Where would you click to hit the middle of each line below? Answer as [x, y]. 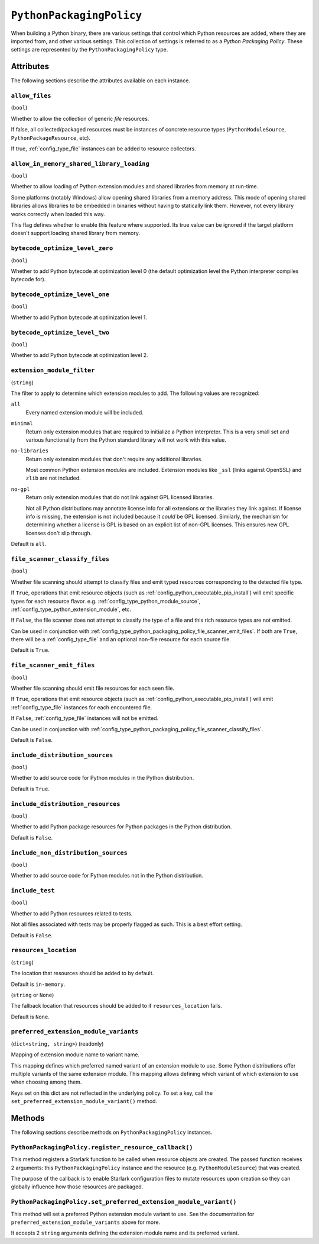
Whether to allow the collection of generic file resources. [80, 118]
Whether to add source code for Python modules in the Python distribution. [102, 778]
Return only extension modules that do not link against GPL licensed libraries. [120, 497]
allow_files [31, 96]
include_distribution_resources [66, 804]
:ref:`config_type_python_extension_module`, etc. [71, 609]
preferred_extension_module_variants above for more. [86, 1222]
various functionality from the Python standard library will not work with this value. [126, 440]
